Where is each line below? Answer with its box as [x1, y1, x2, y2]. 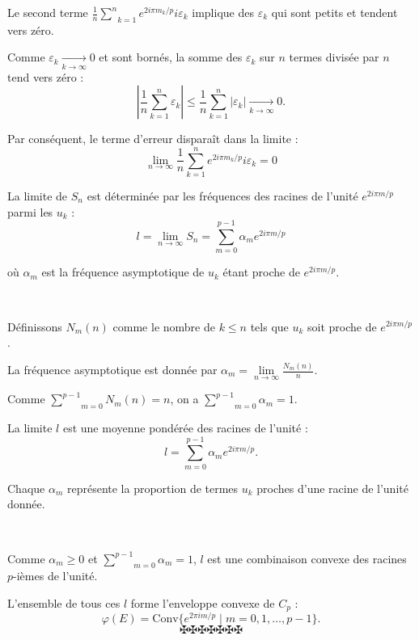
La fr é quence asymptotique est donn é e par [7, 361, 218, 378]
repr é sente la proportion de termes [66, 479, 239, 496]
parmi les [7, 203, 53, 220]
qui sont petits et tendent [271, 4, 398, 20]
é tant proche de [222, 263, 300, 280]
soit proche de [307, 318, 377, 335]
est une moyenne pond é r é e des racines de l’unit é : [62, 419, 308, 436]
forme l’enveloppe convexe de [130, 594, 275, 611]
